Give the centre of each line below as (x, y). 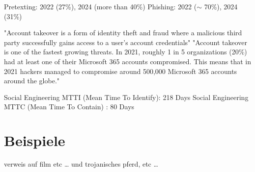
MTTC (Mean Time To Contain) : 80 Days (69, 107)
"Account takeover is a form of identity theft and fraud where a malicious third (123, 33)
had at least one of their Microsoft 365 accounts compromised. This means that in (127, 61)
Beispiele (35, 140)
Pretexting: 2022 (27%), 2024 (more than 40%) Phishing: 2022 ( (100, 6)
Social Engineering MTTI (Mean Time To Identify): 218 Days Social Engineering (126, 97)
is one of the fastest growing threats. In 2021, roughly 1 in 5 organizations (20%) (126, 52)
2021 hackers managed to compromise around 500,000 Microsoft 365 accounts (121, 71)
